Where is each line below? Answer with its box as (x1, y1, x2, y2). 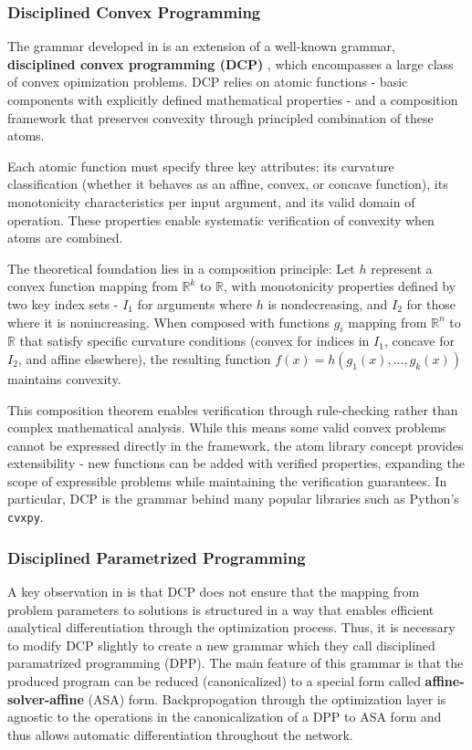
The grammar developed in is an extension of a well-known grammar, (7, 36, 395, 56)
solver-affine (7, 689, 84, 708)
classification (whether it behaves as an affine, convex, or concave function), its (7, 174, 448, 193)
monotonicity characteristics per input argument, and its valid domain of (7, 192, 415, 211)
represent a (371, 258, 433, 277)
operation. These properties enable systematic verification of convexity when (7, 210, 435, 229)
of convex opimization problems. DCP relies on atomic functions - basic (7, 72, 408, 91)
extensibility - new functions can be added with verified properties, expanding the (7, 453, 465, 473)
